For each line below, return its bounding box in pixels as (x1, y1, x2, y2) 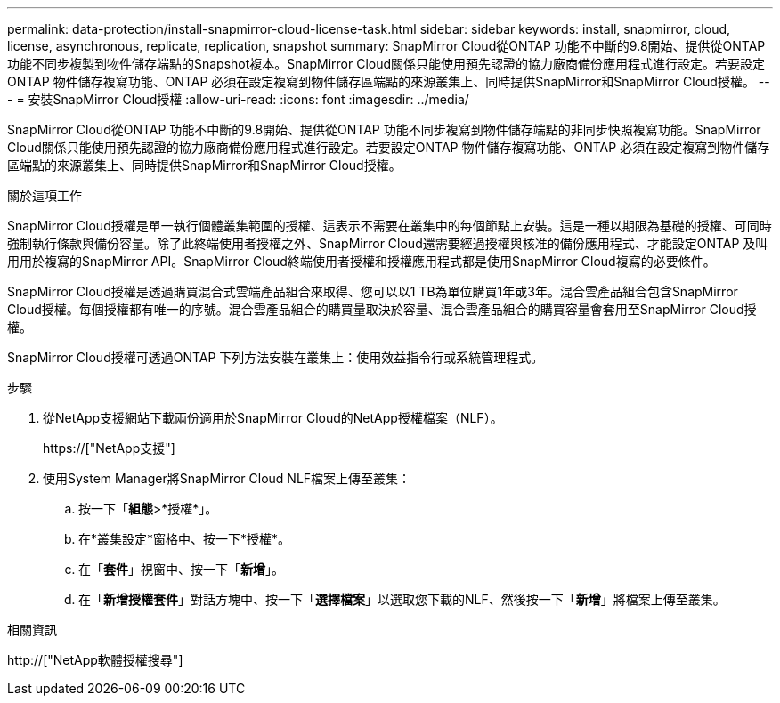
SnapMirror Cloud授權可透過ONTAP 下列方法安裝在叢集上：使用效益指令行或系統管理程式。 (7, 350, 544, 365)
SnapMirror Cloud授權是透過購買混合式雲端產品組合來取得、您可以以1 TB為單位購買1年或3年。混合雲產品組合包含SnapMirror (7, 284, 738, 299)
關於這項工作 (7, 188, 82, 203)
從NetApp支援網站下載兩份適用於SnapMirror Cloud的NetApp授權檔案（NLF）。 (43, 410, 503, 425)
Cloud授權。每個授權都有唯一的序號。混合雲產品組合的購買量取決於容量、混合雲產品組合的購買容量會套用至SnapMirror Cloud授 (7, 302, 757, 317)
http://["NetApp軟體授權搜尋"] (7, 652, 183, 667)
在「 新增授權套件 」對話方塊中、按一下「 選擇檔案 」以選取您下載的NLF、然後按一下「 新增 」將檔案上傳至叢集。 (78, 592, 726, 607)
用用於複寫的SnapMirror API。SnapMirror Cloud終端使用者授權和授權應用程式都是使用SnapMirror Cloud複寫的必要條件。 (7, 254, 716, 269)
